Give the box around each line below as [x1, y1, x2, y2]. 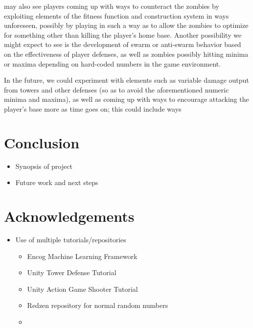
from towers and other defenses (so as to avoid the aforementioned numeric [4, 84, 229, 94]
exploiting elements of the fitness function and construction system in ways [4, 10, 229, 21]
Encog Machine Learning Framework [27, 251, 138, 261]
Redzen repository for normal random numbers [27, 300, 168, 310]
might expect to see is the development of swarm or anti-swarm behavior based [4, 39, 241, 49]
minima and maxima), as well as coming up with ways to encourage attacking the [4, 94, 249, 104]
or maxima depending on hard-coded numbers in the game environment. [4, 58, 221, 69]
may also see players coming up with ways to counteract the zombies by [4, 1, 219, 11]
